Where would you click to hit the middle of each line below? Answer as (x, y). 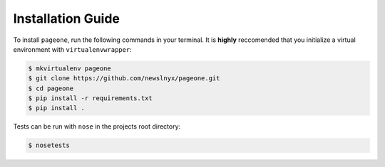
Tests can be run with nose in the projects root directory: (97, 126)
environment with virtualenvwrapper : (72, 49)
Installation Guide (67, 18)
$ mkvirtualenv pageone (70, 68)
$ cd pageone (51, 88)
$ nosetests (49, 145)
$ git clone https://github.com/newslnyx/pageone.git (124, 79)
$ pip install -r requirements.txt (90, 98)
